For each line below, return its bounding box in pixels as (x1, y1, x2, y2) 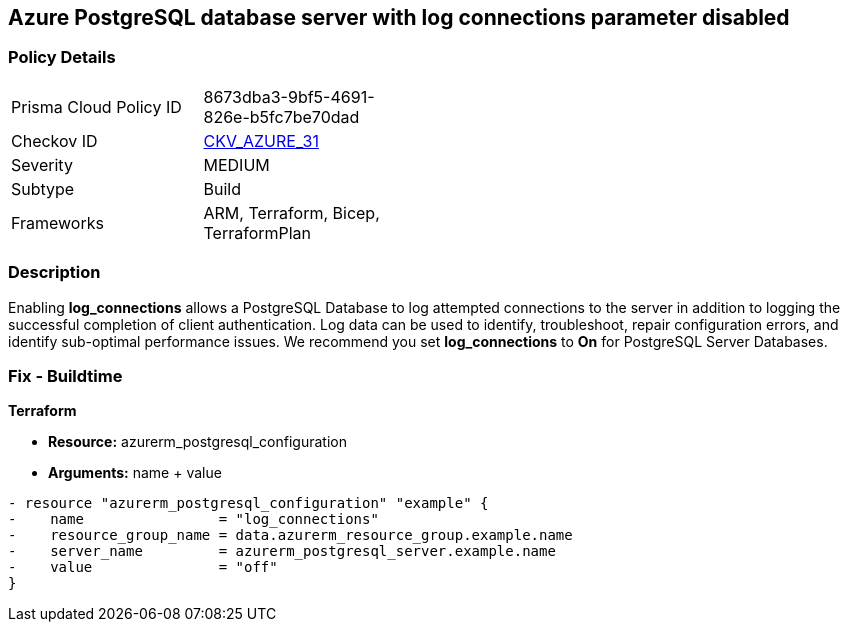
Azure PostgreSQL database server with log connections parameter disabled (8, 5, 790, 30)
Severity (11, 154, 73, 175)
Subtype (11, 178, 75, 199)
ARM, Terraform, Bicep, (203, 202, 380, 223)
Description (8, 262, 101, 283)
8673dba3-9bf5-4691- (203, 86, 375, 107)
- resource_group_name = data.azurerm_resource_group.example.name (8, 527, 573, 544)
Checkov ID (11, 130, 98, 151)
